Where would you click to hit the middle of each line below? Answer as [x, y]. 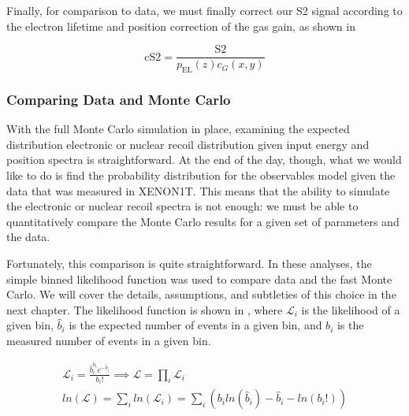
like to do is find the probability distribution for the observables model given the [201, 175]
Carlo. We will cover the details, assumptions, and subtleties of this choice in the [201, 294]
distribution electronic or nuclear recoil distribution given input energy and [188, 144]
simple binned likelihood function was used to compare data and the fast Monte [199, 279]
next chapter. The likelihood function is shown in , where [145, 309]
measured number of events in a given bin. [109, 340]
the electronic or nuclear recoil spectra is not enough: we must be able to [182, 206]
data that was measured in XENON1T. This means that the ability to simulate [198, 190]
